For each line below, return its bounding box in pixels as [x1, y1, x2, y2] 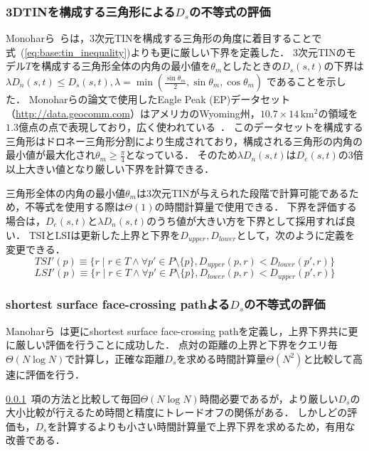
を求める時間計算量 [176, 351, 267, 366]
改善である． [6, 433, 65, 447]
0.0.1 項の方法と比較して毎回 [6, 391, 141, 405]
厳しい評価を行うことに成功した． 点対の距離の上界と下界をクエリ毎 [15, 337, 338, 352]
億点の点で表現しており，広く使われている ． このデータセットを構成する [18, 120, 363, 134]
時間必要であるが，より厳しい [199, 391, 338, 405]
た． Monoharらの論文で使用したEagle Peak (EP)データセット [6, 92, 291, 106]
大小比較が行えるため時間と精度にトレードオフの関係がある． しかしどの [6, 405, 348, 420]
